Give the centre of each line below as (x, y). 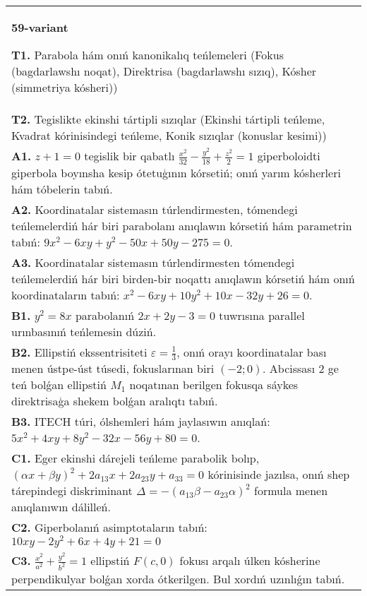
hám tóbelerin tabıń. (62, 189)
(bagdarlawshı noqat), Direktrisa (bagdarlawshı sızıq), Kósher (164, 71)
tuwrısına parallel (262, 315)
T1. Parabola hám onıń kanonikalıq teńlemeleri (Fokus (148, 55)
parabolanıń (105, 315)
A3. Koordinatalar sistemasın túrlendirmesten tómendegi (153, 262)
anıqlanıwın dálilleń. (61, 507)
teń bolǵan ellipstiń (59, 385)
